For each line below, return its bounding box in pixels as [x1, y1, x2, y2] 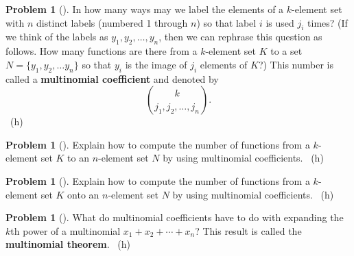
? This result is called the [195, 223, 302, 238]
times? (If [307, 15, 348, 29]
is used [265, 15, 294, 29]
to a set [270, 44, 303, 58]
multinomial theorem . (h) [5, 237, 130, 251]
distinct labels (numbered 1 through [36, 15, 188, 29]
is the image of [125, 57, 187, 71]
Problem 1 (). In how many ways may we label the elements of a [5, 2, 284, 16]
